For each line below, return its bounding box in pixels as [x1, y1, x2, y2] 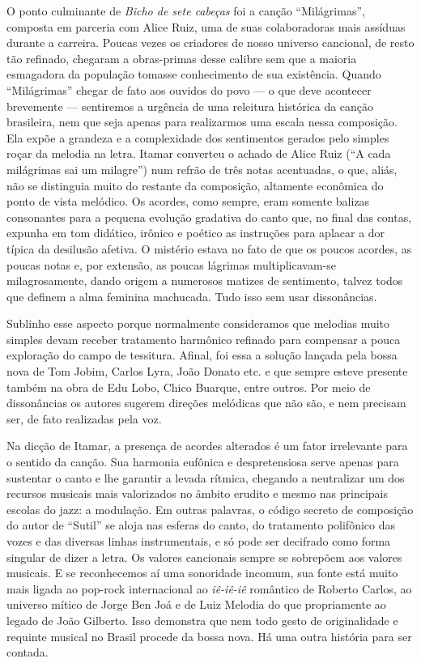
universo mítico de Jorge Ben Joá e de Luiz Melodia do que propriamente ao [6, 596, 386, 613]
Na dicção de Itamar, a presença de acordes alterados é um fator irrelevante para [6, 437, 408, 454]
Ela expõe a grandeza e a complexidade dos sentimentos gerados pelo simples [6, 129, 389, 146]
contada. [6, 644, 49, 661]
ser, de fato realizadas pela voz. [6, 410, 162, 427]
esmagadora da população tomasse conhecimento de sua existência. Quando [6, 66, 381, 83]
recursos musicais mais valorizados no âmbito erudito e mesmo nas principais [6, 485, 389, 502]
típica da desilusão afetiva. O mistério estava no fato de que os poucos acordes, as [6, 240, 412, 257]
